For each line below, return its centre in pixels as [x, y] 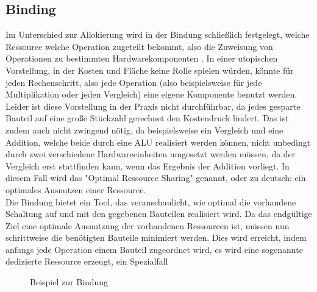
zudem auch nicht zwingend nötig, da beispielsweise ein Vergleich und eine [144, 130]
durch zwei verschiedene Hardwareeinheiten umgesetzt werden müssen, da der [151, 154]
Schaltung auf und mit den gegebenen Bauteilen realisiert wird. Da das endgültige [159, 214]
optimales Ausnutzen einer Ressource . [76, 189]
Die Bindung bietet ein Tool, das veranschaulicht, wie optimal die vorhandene [151, 201]
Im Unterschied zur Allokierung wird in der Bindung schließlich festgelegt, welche [158, 34]
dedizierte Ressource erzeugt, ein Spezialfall [87, 261]
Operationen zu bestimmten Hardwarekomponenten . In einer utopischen [142, 58]
